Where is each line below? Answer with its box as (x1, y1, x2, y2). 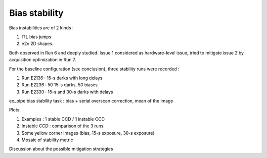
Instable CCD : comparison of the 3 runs (21, 123, 104, 129)
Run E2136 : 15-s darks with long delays (21, 75, 103, 81)
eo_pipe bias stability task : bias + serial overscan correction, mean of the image (9, 98, 173, 104)
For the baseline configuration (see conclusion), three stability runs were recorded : (9, 66, 179, 72)
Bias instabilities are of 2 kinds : (9, 25, 74, 31)
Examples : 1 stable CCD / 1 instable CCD (21, 116, 105, 122)
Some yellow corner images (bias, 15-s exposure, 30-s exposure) (21, 130, 155, 136)
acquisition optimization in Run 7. (9, 57, 76, 63)
